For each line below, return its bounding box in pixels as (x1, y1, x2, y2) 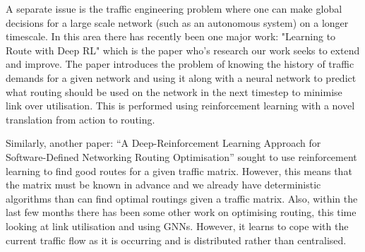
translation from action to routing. (6, 112, 155, 126)
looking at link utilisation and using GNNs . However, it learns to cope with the (6, 218, 349, 233)
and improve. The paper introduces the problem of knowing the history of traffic (6, 56, 354, 71)
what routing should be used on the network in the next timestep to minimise (6, 84, 342, 99)
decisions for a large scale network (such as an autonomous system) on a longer (6, 15, 349, 30)
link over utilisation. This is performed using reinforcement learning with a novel (6, 98, 355, 113)
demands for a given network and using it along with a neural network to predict (6, 70, 357, 85)
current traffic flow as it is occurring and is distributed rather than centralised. (6, 232, 347, 247)
